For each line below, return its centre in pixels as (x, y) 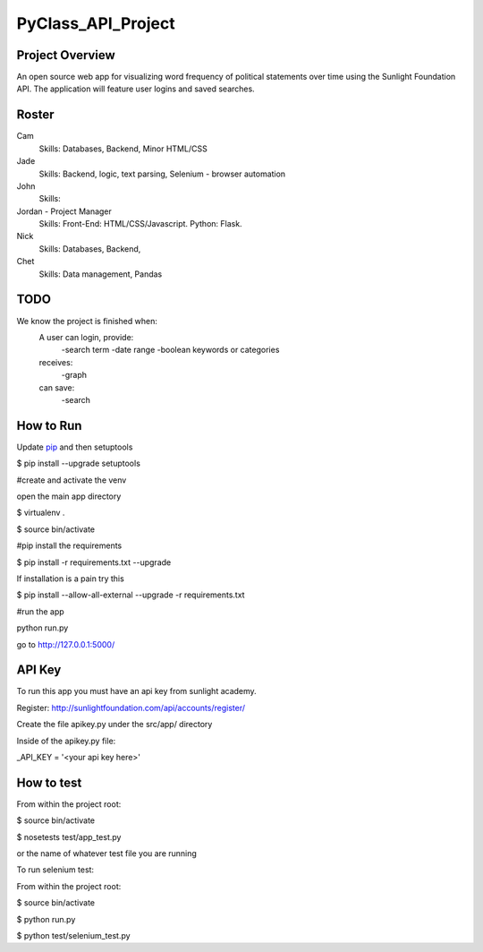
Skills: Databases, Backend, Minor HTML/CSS (123, 149)
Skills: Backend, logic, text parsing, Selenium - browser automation (162, 174)
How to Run (49, 425)
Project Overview (66, 55)
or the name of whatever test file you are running (106, 853)
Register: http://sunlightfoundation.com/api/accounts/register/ (131, 708)
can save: (57, 387)
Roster (35, 115)
